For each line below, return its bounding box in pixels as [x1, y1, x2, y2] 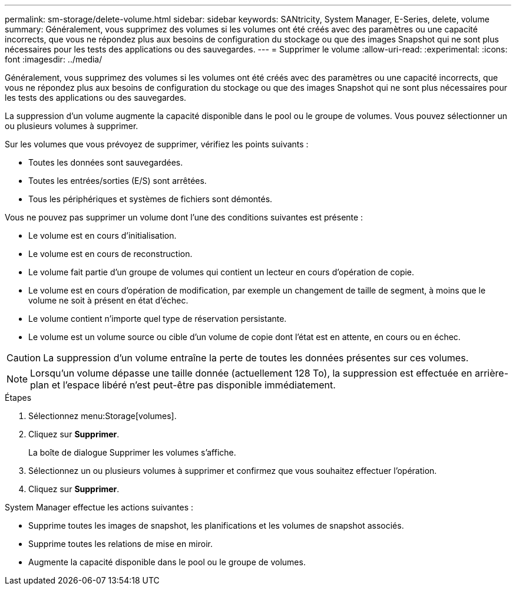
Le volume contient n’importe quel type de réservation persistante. [28, 314, 287, 324]
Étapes [5, 393, 32, 403]
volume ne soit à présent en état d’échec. [28, 295, 188, 305]
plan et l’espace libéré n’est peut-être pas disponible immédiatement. [30, 379, 336, 391]
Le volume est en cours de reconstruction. [28, 249, 193, 259]
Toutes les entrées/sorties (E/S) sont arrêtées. [28, 176, 207, 186]
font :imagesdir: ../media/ [5, 54, 102, 64]
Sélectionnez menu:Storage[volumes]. [28, 411, 177, 421]
